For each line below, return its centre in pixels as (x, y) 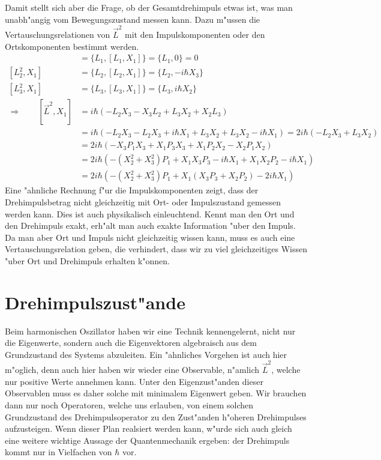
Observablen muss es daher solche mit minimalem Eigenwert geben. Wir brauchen (156, 393)
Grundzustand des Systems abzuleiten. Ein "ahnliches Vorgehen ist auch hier (146, 354)
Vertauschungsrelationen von (58, 34)
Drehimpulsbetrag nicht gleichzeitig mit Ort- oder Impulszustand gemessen (143, 201)
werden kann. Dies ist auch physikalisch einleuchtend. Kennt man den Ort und (150, 213)
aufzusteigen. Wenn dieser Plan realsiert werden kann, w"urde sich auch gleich (148, 428)
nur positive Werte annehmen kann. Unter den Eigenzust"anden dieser (134, 381)
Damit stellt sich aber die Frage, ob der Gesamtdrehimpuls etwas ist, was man (149, 7)
